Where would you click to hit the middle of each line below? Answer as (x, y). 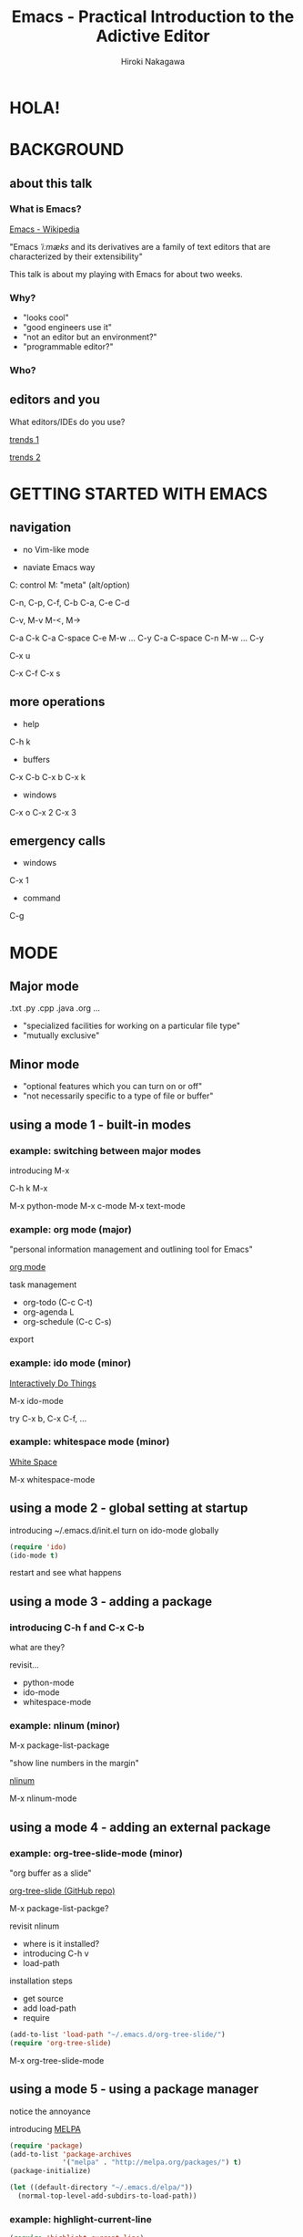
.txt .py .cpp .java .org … (55, 1008)
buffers (36, 759)
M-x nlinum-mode (43, 1798)
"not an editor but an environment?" (90, 337)
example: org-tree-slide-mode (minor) (96, 1853)
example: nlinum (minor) (65, 1726)
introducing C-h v (56, 1953)
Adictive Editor (153, 36)
